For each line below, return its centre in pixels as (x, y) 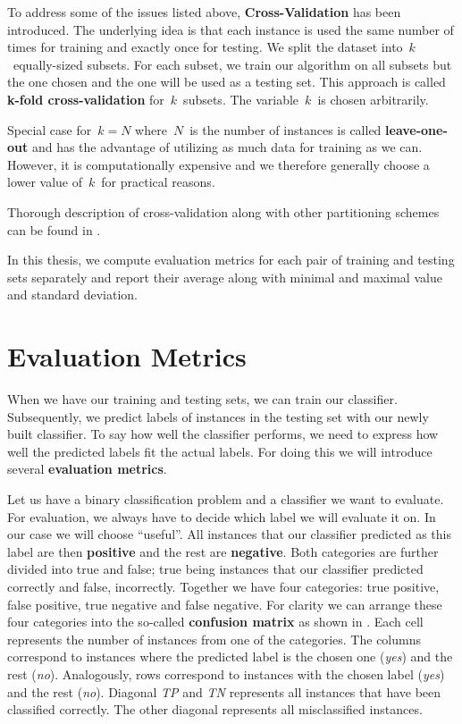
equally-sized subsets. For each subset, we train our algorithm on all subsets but (232, 64)
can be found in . (54, 229)
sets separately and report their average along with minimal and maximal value (225, 277)
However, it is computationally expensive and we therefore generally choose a (218, 164)
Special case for (50, 129)
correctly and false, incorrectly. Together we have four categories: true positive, (223, 586)
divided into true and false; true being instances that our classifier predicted (215, 569)
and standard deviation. (72, 295)
